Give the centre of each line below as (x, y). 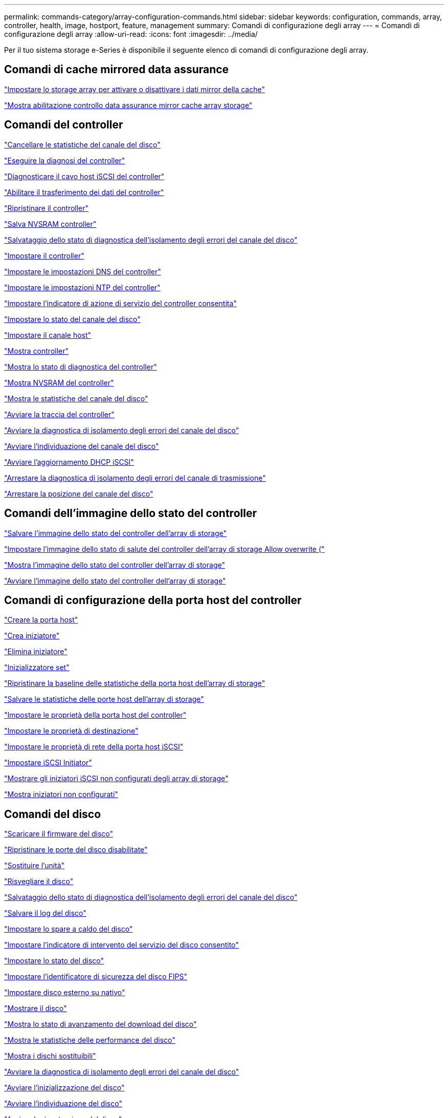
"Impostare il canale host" (48, 335)
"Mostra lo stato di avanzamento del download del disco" (100, 1024)
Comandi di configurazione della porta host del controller (153, 600)
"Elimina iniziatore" (36, 652)
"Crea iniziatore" (32, 636)
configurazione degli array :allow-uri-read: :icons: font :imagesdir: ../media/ (131, 34)
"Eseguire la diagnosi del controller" (65, 160)
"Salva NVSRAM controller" (50, 224)
